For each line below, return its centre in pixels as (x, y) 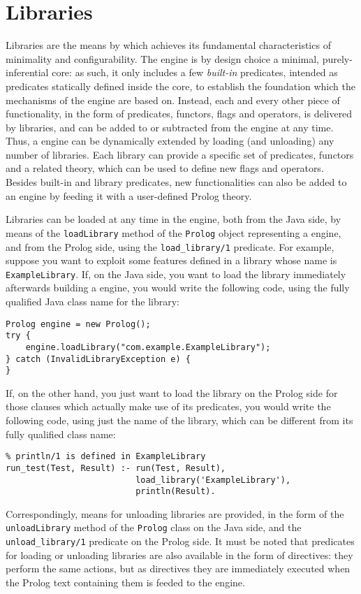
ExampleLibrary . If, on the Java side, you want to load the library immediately (176, 274)
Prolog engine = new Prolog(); (78, 324)
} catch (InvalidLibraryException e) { (98, 359)
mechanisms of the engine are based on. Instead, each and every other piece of (173, 100)
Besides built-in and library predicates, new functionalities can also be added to (176, 182)
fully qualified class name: (61, 434)
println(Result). (176, 492)
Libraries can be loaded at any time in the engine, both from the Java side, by (174, 219)
